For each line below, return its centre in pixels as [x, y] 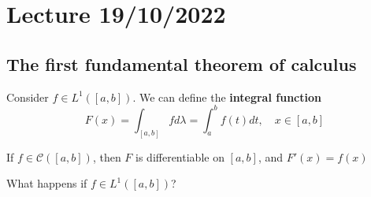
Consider [28, 97]
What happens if [47, 183]
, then [107, 156]
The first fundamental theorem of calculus [182, 63]
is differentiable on [180, 156]
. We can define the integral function [227, 97]
